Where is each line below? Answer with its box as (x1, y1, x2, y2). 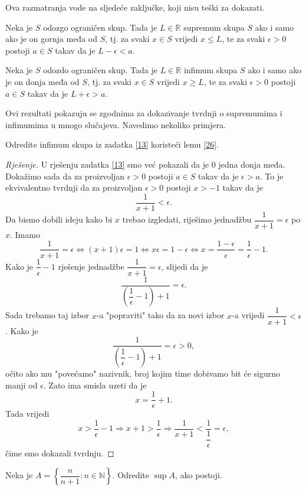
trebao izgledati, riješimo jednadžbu (122, 213, 252, 226)
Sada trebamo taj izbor (5, 309, 90, 321)
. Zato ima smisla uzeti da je (43, 378, 147, 391)
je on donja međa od (5, 75, 80, 87)
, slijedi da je (161, 260, 208, 272)
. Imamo (10, 228, 40, 240)
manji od (5, 378, 38, 391)
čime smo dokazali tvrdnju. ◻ (5, 446, 114, 459)
